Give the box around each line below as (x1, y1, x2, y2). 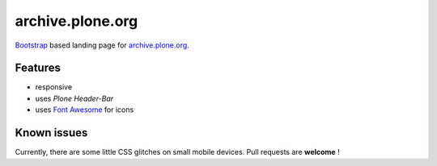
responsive (35, 82, 73, 92)
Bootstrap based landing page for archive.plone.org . (15, 40, 189, 50)
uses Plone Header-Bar (35, 93, 114, 103)
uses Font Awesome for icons (35, 105, 134, 114)
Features (15, 61, 61, 75)
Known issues (15, 126, 88, 140)
